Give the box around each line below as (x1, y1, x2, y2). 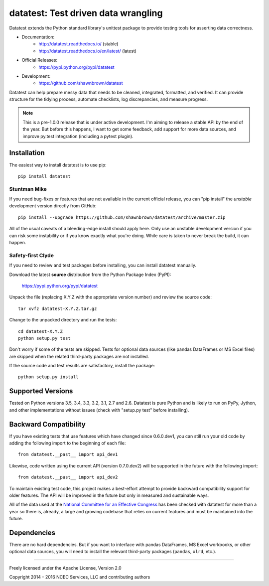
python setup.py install (18, 374, 79, 380)
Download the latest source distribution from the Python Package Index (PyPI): (9, 272, 171, 278)
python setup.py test (18, 335, 71, 341)
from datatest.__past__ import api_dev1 (18, 451, 118, 457)
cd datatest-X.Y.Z (18, 328, 63, 334)
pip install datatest (18, 173, 71, 179)
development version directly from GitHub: (9, 203, 97, 209)
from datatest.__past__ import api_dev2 (18, 474, 118, 480)
